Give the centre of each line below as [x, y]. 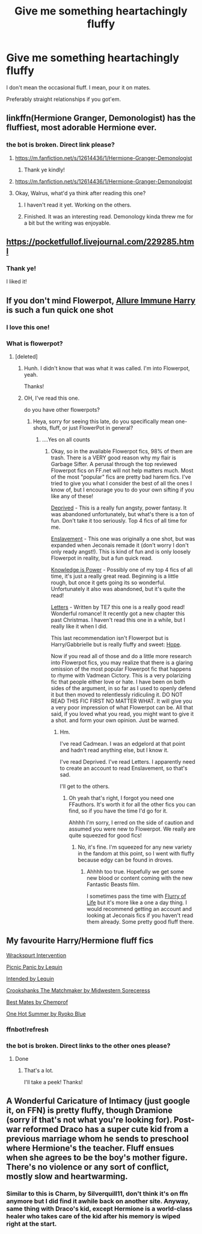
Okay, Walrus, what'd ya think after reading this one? [80, 193]
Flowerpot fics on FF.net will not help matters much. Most [122, 470]
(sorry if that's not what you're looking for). [89, 1120]
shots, [41, 427]
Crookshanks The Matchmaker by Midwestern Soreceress [78, 990]
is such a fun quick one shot [60, 310]
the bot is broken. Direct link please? [61, 145]
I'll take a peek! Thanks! [53, 1082]
